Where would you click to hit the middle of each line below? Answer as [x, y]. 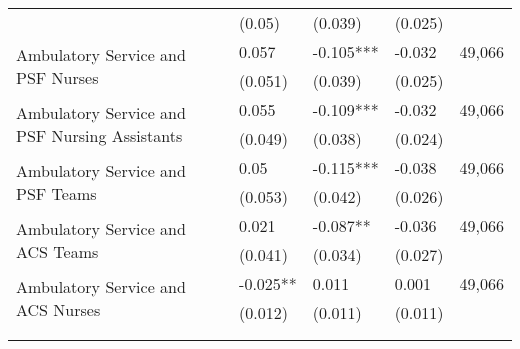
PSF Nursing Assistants [99, 135]
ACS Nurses [58, 309]
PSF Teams [56, 193]
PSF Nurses [57, 77]
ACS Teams [57, 251]
